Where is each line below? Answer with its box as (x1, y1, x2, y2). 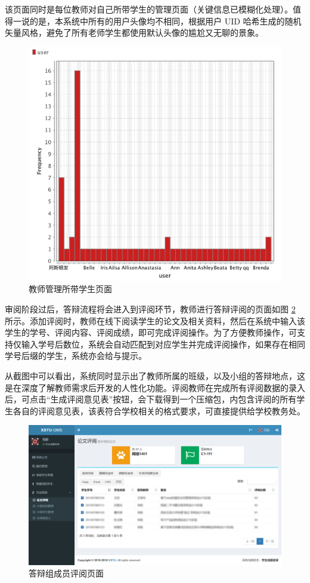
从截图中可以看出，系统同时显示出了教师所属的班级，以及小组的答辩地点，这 (5, 370, 305, 382)
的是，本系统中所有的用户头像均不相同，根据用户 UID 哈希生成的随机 (29, 14, 302, 27)
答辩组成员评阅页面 (29, 567, 104, 579)
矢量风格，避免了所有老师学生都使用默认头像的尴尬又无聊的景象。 (5, 26, 263, 39)
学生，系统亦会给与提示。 (46, 349, 147, 362)
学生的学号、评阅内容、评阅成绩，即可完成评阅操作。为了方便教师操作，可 (5, 326, 297, 339)
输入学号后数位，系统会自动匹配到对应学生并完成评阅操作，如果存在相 (21, 337, 297, 350)
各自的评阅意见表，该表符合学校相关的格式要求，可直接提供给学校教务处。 (13, 404, 305, 417)
